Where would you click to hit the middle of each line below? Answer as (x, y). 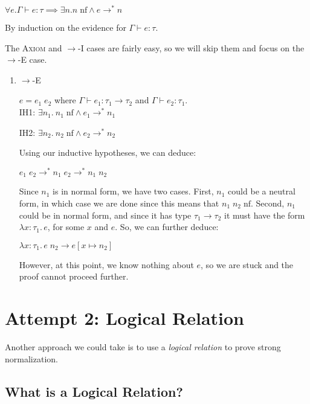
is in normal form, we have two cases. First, (133, 191)
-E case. (32, 59)
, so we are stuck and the (247, 264)
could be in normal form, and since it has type (105, 215)
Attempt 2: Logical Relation (125, 318)
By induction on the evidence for (66, 27)
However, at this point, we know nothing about (106, 264)
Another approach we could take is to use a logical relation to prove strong (143, 347)
